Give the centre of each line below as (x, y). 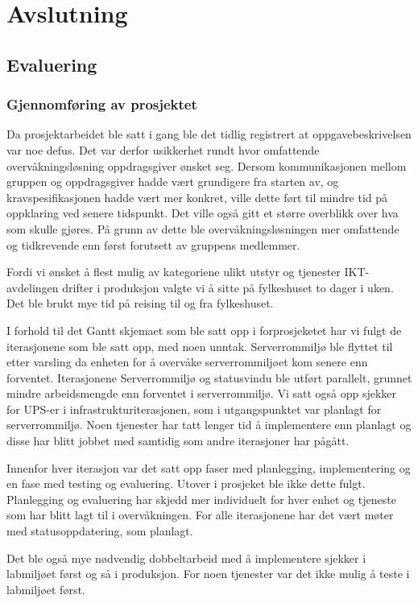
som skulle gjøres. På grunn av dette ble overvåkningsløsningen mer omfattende (203, 228)
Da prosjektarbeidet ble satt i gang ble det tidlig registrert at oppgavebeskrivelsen (209, 134)
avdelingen (33, 287)
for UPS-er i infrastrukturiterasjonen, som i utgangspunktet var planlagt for (194, 409)
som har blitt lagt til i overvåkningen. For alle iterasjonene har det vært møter (200, 515)
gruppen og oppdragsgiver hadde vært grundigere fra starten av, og (173, 182)
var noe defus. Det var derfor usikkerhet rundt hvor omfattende (163, 149)
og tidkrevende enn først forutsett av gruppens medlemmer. (153, 244)
